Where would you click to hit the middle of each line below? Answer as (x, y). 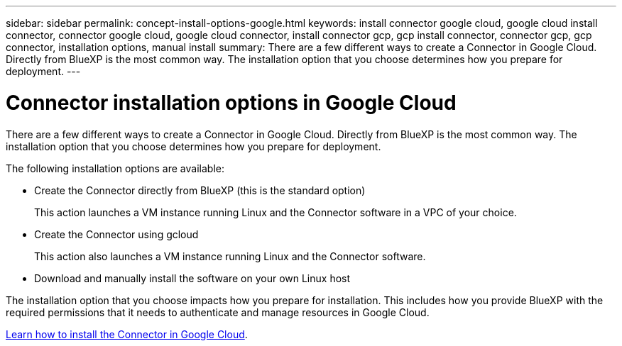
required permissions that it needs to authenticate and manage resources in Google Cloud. (218, 312)
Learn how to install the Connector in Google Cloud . (127, 334)
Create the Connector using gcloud (116, 234)
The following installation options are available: (115, 168)
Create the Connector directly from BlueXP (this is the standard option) (200, 190)
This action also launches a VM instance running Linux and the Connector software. (230, 256)
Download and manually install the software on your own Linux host (192, 278)
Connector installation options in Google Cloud (231, 102)
